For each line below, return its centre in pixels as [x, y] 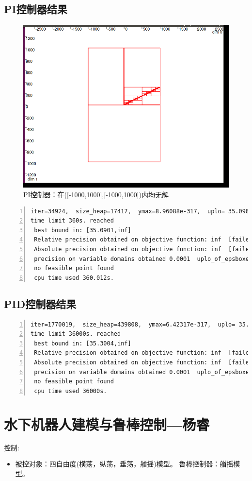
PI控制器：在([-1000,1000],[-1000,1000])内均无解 [96, 195]
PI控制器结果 [36, 9]
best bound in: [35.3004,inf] [83, 343]
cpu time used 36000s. [71, 391]
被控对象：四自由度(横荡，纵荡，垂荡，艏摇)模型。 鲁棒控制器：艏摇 [124, 464]
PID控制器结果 [40, 303]
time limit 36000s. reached [76, 334]
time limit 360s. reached [72, 221]
